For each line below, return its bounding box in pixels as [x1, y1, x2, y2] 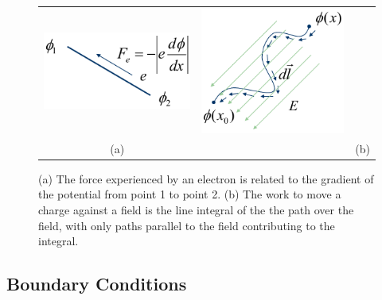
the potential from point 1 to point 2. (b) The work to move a [38, 186, 341, 202]
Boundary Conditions [6, 271, 187, 296]
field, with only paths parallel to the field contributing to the [38, 217, 335, 233]
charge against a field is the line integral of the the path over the [38, 201, 354, 217]
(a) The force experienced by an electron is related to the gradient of [38, 170, 374, 187]
